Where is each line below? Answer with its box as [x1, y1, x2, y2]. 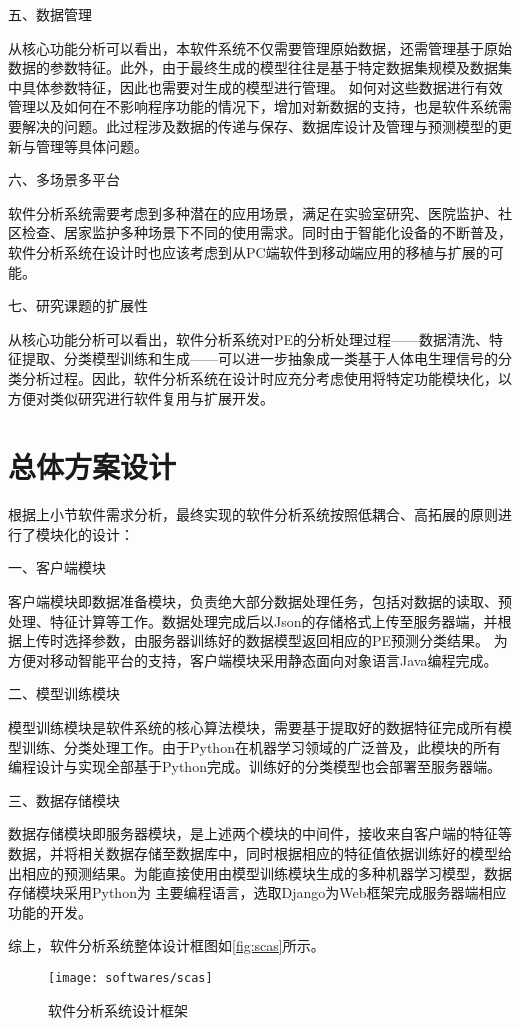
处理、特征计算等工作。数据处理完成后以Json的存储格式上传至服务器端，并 [8, 610, 498, 631]
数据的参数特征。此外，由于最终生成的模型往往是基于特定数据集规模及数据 [8, 57, 498, 78]
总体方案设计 [8, 446, 177, 487]
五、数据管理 [8, 4, 92, 24]
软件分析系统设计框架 [48, 999, 188, 1020]
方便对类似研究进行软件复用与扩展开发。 [8, 387, 274, 408]
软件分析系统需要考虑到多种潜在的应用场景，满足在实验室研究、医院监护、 [8, 202, 498, 223]
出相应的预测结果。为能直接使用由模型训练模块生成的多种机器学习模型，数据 [8, 862, 512, 883]
